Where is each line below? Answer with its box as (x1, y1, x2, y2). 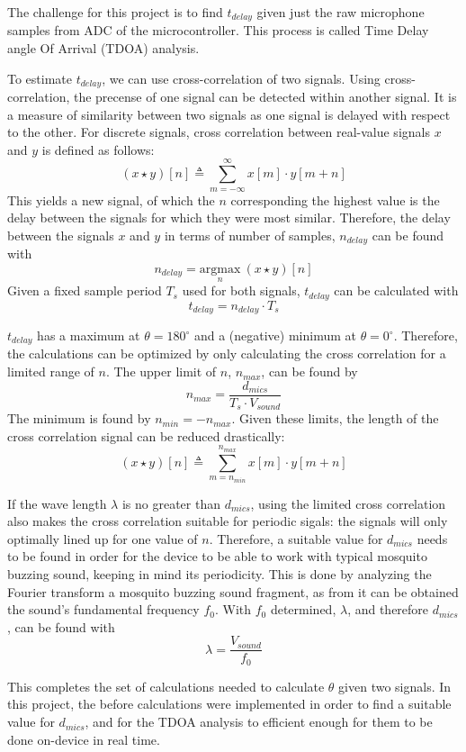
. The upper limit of (105, 362, 217, 381)
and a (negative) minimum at (193, 326, 356, 345)
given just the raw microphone (256, 3, 425, 21)
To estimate (7, 68, 73, 87)
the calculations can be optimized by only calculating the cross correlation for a (7, 344, 446, 363)
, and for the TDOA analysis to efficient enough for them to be (85, 712, 433, 731)
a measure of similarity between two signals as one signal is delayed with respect (7, 104, 451, 123)
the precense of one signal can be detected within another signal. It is (73, 87, 457, 106)
